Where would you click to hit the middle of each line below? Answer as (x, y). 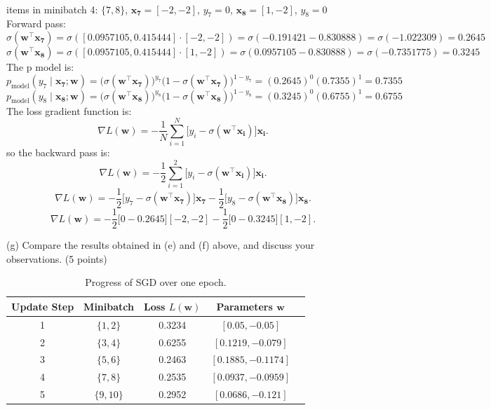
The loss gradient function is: (69, 110)
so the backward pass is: (58, 152)
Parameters (244, 306)
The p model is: (40, 66)
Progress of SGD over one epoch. (156, 282)
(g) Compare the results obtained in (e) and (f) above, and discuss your (161, 245)
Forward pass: (36, 23)
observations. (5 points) (57, 258)
